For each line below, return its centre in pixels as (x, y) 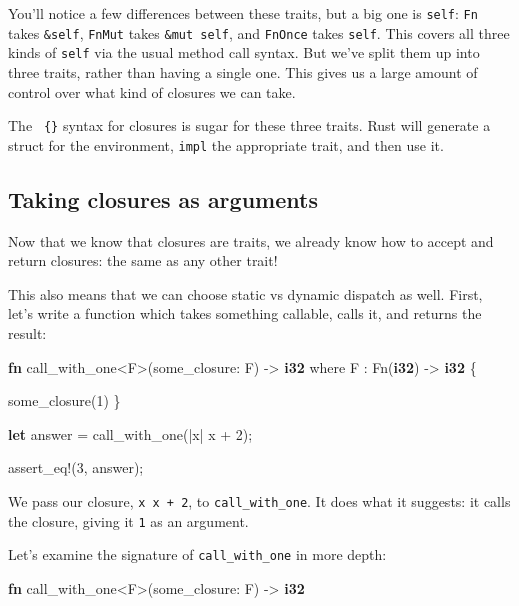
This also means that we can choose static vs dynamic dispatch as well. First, (245, 293)
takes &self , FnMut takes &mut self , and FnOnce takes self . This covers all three (259, 32)
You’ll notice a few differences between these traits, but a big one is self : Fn (243, 13)
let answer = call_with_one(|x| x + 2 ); (130, 433)
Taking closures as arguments (163, 198)
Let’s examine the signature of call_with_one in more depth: (197, 554)
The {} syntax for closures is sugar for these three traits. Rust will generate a (249, 125)
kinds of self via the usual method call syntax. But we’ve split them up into (244, 52)
